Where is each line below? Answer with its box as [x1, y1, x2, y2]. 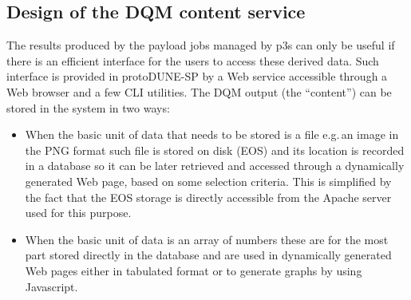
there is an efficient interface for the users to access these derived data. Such [6, 52, 379, 69]
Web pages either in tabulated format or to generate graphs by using [25, 262, 362, 278]
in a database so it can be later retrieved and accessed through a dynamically [25, 157, 405, 174]
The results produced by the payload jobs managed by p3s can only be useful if [6, 37, 395, 53]
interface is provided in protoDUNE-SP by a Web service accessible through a [6, 68, 388, 85]
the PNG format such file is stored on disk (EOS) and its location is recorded [25, 141, 405, 158]
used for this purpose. [25, 204, 132, 221]
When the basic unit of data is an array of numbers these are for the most [25, 231, 389, 247]
